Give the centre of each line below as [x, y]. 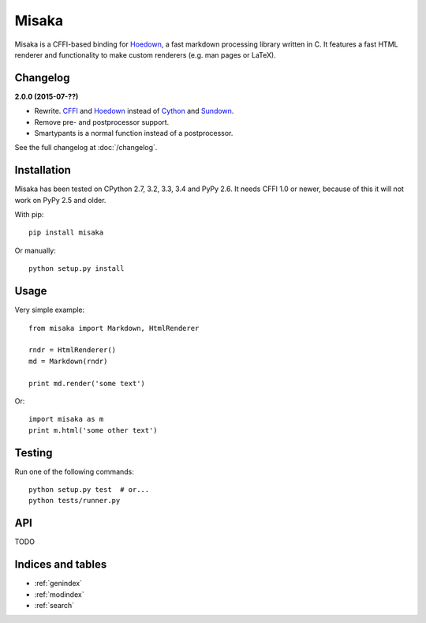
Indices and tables [61, 565]
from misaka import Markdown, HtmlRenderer [114, 328]
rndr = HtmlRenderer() [73, 350]
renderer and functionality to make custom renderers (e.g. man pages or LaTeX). [145, 54]
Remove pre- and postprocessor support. [102, 122]
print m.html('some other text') [93, 430]
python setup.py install [77, 269]
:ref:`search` [54, 605]
